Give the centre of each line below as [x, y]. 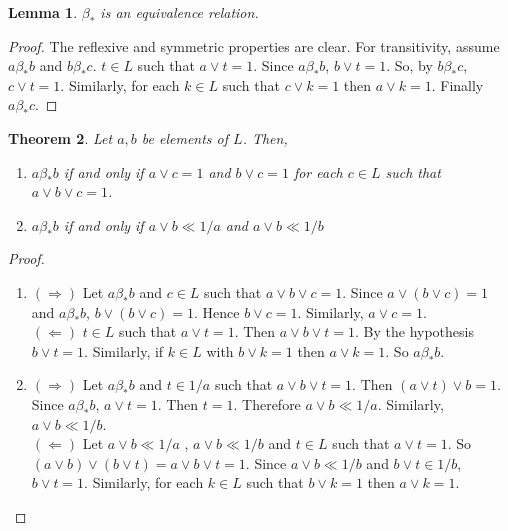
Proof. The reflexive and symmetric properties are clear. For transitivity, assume [254, 45]
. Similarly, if [124, 350]
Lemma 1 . [43, 12]
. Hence [216, 311]
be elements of [185, 137]
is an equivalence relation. [179, 12]
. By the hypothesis [414, 331]
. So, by [409, 65]
